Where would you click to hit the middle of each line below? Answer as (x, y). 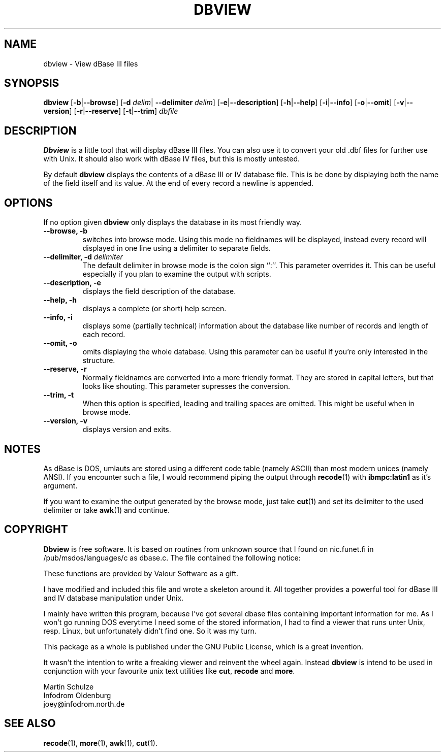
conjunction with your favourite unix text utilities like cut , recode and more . (169, 671)
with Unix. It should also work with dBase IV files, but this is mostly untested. (172, 159)
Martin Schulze (69, 686)
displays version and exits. (127, 430)
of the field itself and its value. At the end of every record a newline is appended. (179, 183)
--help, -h (60, 300)
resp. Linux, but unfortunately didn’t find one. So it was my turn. (150, 631)
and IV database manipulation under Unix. (114, 598)
